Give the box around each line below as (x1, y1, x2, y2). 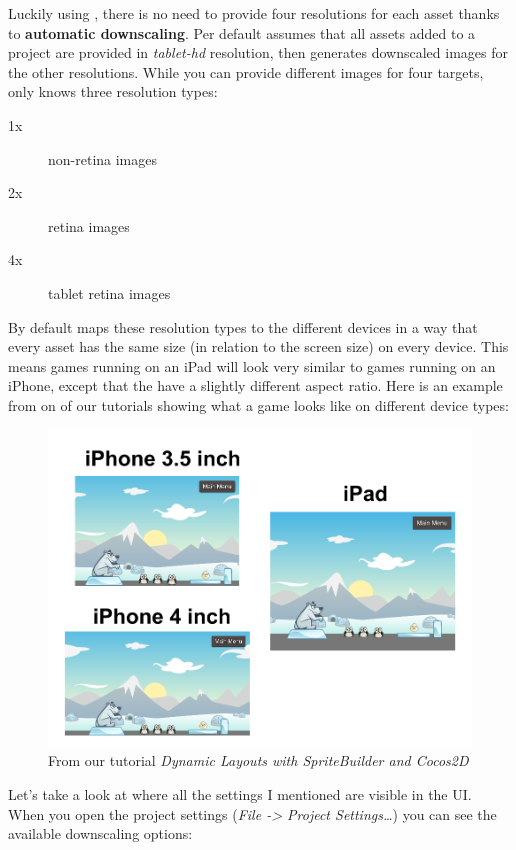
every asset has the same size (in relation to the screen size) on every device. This (8, 336, 509, 357)
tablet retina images (48, 282, 171, 303)
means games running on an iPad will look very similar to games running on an (8, 355, 496, 376)
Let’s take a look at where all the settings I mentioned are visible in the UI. (8, 783, 472, 804)
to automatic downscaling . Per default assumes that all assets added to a (8, 22, 476, 43)
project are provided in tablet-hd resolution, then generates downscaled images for (8, 42, 509, 63)
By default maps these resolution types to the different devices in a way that (8, 316, 478, 337)
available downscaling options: (8, 823, 193, 844)
